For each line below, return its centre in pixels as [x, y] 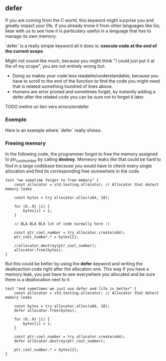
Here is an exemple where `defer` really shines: [53, 130]
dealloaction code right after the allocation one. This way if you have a [77, 269]
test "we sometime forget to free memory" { [52, 180]
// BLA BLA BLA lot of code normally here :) [62, 224]
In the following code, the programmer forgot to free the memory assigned [82, 154]
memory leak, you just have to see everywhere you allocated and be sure [80, 274]
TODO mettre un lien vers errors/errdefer [47, 106]
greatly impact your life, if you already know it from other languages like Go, [83, 25]
